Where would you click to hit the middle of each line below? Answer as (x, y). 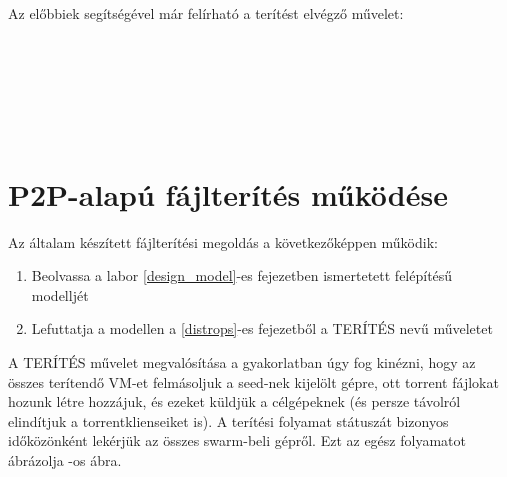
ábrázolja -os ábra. (65, 460)
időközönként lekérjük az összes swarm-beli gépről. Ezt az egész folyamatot (237, 440)
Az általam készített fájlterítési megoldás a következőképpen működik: (223, 241)
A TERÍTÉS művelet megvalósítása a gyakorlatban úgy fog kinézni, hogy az (242, 362)
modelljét (60, 294)
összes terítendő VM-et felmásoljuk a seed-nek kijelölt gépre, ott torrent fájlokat (253, 381)
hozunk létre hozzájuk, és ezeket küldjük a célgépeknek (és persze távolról (234, 401)
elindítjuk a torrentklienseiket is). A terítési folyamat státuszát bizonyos (228, 420)
